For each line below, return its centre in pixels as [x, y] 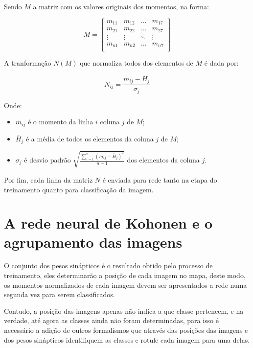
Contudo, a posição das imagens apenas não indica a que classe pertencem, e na [124, 311]
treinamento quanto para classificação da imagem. [79, 189]
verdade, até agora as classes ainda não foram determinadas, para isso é [111, 320]
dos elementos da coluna [163, 160]
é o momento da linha [60, 122]
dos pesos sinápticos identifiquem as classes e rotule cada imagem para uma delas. [127, 339]
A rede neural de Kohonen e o [108, 223]
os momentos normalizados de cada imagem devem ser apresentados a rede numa [126, 285]
